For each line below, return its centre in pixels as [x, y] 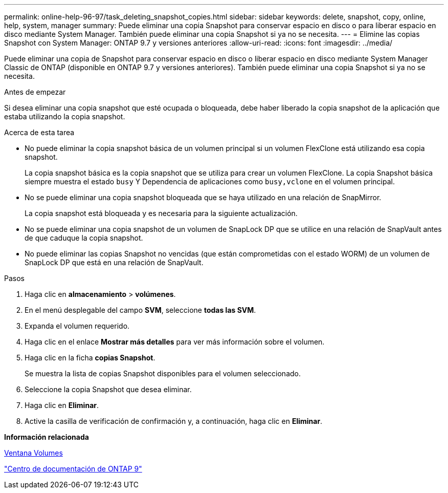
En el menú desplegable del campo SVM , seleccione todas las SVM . [140, 310]
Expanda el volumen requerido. [77, 326]
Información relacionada [47, 437]
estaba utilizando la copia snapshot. [65, 116]
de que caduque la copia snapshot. [84, 238]
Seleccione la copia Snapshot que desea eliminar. [108, 389]
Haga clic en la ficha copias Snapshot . [90, 358]
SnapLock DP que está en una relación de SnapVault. [114, 262]
